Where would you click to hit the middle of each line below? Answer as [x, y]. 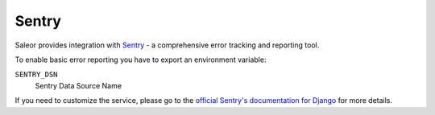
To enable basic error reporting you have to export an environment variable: [141, 60]
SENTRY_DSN [36, 75]
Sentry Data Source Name [79, 85]
